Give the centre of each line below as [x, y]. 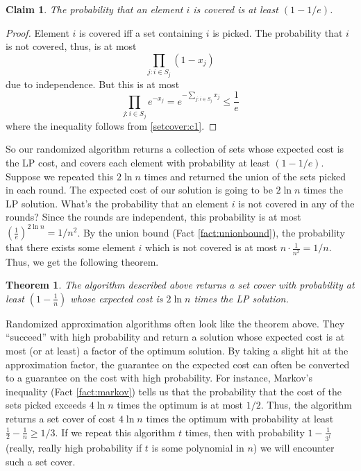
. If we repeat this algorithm [115, 432]
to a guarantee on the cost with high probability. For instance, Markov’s [159, 378]
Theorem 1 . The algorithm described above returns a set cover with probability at [180, 285]
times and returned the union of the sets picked [245, 176]
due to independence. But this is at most [93, 84]
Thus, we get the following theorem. [82, 261]
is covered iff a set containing [141, 32]
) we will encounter [294, 448]
